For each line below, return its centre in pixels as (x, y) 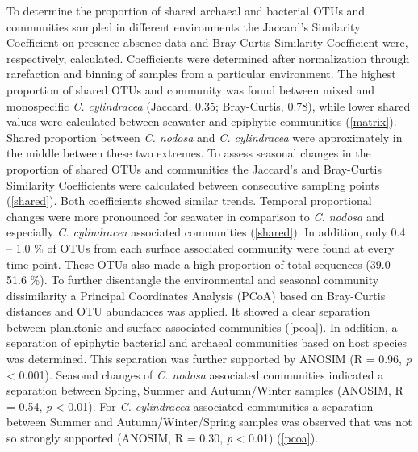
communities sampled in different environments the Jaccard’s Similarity (184, 26)
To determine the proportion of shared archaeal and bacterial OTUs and (186, 10)
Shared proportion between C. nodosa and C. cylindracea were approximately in (205, 137)
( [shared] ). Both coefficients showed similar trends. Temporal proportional (189, 201)
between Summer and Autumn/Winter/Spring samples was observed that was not (209, 422)
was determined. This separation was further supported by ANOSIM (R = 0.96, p (209, 359)
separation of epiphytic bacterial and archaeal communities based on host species (207, 343)
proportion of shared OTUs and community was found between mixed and (191, 89)
